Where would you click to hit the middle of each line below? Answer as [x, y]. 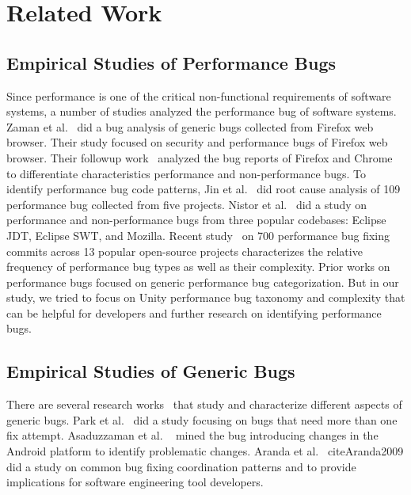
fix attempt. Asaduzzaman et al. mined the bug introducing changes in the [192, 435]
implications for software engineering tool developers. [135, 482]
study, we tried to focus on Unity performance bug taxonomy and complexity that [206, 297]
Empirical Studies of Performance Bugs [171, 62]
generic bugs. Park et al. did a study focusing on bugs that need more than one [202, 419]
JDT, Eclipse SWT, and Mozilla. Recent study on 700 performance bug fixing [198, 235]
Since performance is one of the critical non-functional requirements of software [199, 95]
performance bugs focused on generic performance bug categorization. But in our [203, 282]
